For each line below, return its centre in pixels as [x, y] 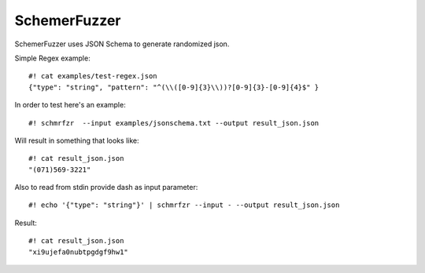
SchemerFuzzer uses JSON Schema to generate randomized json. [122, 44]
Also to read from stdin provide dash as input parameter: [106, 187]
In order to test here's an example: [70, 105]
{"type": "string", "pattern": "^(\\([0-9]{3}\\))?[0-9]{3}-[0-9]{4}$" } [174, 87]
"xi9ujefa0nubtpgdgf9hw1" [79, 252]
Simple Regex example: [52, 58]
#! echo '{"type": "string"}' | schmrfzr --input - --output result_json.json [184, 205]
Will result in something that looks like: [77, 140]
